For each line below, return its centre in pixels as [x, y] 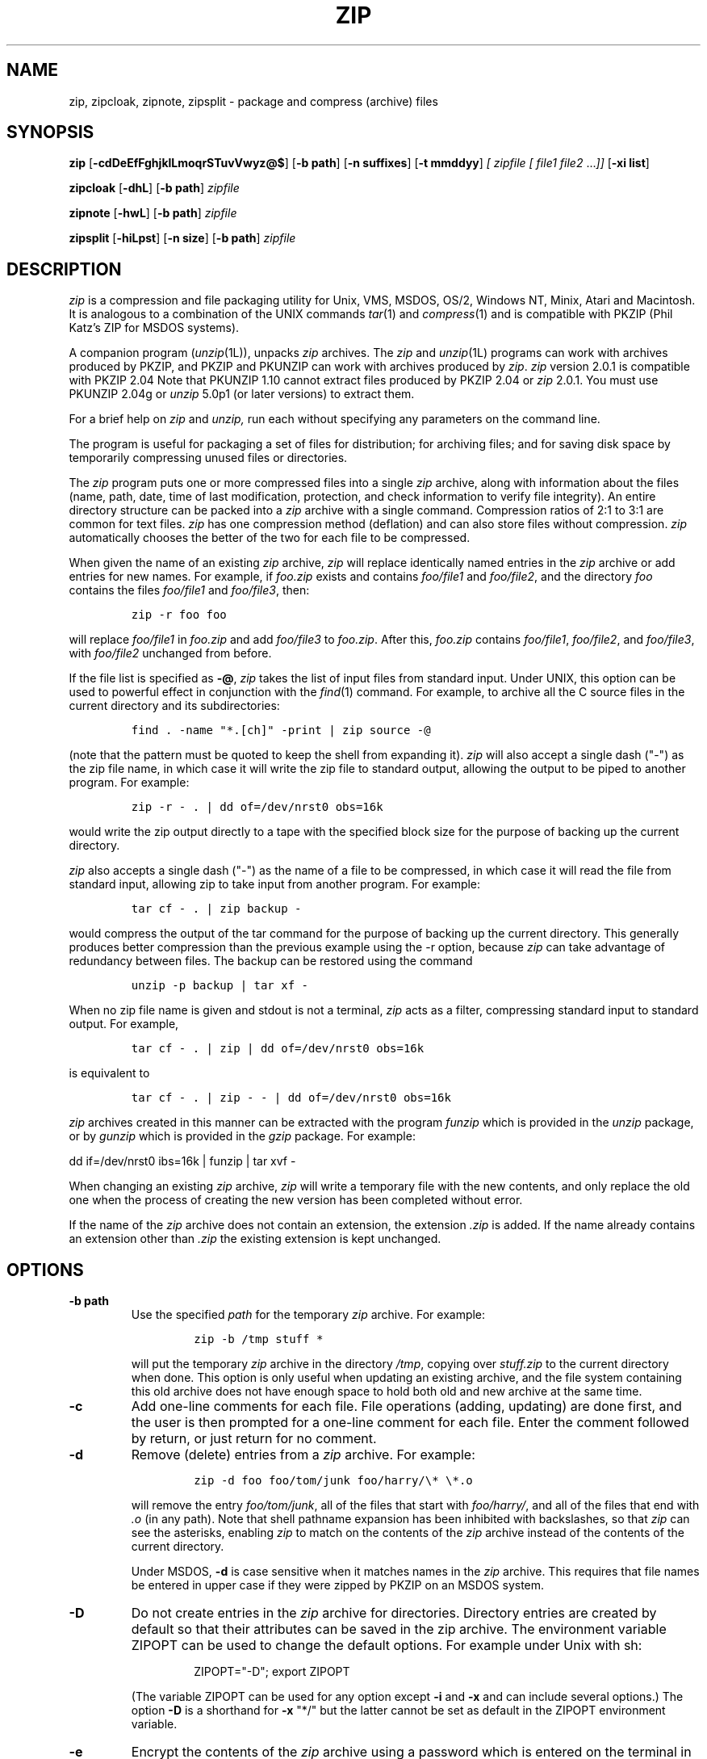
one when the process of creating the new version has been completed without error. [296, 1200]
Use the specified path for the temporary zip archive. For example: [308, 1315]
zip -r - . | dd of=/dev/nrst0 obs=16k [257, 807]
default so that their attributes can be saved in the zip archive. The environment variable [399, 1629]
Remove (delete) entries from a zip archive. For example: [303, 1455]
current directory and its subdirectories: [174, 706]
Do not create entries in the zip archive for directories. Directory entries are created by [394, 1613]
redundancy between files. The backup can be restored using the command [271, 961]
